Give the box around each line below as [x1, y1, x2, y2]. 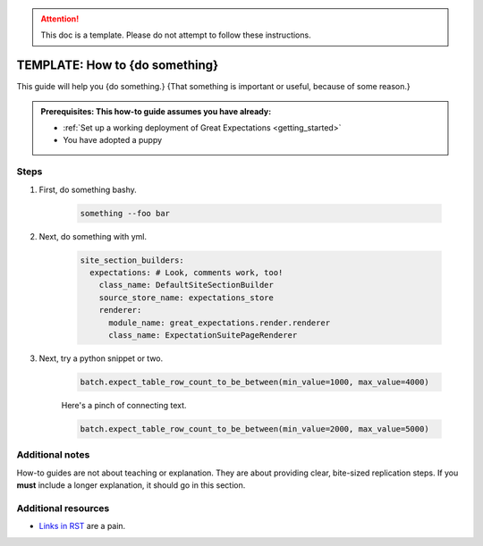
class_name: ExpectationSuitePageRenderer [108, 330, 298, 340]
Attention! [40, 13, 80, 24]
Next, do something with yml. [38, 231, 148, 241]
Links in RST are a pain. [38, 521, 126, 532]
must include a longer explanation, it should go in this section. [16, 479, 246, 491]
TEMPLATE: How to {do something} [16, 58, 219, 73]
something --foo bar [80, 208, 170, 218]
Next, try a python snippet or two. [38, 353, 164, 364]
